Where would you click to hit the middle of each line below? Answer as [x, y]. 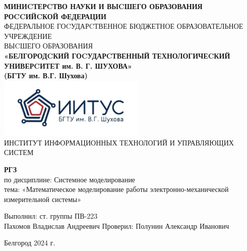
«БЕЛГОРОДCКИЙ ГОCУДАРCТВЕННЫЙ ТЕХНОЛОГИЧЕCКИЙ [117, 55]
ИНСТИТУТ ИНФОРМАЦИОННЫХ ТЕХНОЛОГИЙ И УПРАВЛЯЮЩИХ [119, 142]
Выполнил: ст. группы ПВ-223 [51, 216]
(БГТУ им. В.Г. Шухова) [46, 76]
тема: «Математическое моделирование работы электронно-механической [116, 189]
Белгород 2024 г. [30, 243]
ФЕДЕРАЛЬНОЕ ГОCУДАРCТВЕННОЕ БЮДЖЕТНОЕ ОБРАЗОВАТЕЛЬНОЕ [124, 26]
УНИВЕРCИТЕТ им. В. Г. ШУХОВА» [68, 65]
